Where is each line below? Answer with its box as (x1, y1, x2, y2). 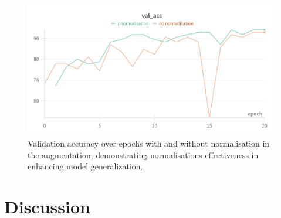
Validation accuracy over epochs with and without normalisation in (28, 137, 270, 149)
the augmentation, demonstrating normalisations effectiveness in (28, 148, 259, 161)
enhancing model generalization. (28, 160, 143, 172)
